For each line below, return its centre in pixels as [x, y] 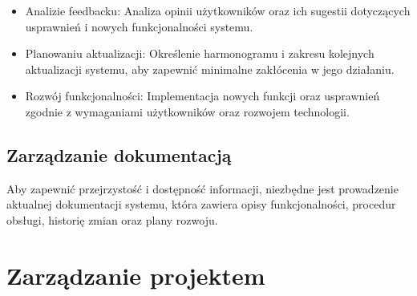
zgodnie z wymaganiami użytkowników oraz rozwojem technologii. [187, 111]
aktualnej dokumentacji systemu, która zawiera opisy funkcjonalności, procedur [201, 204]
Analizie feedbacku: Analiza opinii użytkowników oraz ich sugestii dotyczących [218, 10]
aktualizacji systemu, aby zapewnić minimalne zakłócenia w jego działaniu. [210, 69]
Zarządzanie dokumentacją [119, 154]
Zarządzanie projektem [136, 275]
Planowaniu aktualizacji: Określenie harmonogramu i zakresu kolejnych [200, 53]
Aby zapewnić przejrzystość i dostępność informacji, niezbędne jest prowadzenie [202, 188]
